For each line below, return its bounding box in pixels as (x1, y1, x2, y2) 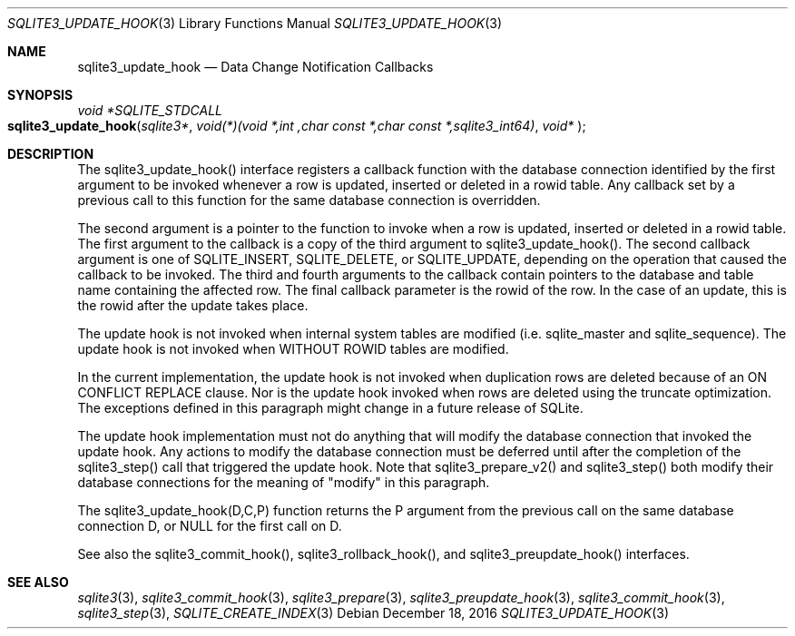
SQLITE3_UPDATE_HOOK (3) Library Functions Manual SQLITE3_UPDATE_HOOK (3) (7, 15, 503, 31)
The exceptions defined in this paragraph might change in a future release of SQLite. (77, 400, 584, 416)
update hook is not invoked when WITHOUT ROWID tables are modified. (77, 341, 509, 357)
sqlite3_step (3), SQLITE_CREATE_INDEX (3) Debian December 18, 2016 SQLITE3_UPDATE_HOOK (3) (77, 605, 670, 621)
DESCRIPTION (7, 146, 94, 161)
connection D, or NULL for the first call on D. (77, 518, 342, 533)
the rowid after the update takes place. (77, 298, 309, 313)
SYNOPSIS (7, 87, 74, 103)
